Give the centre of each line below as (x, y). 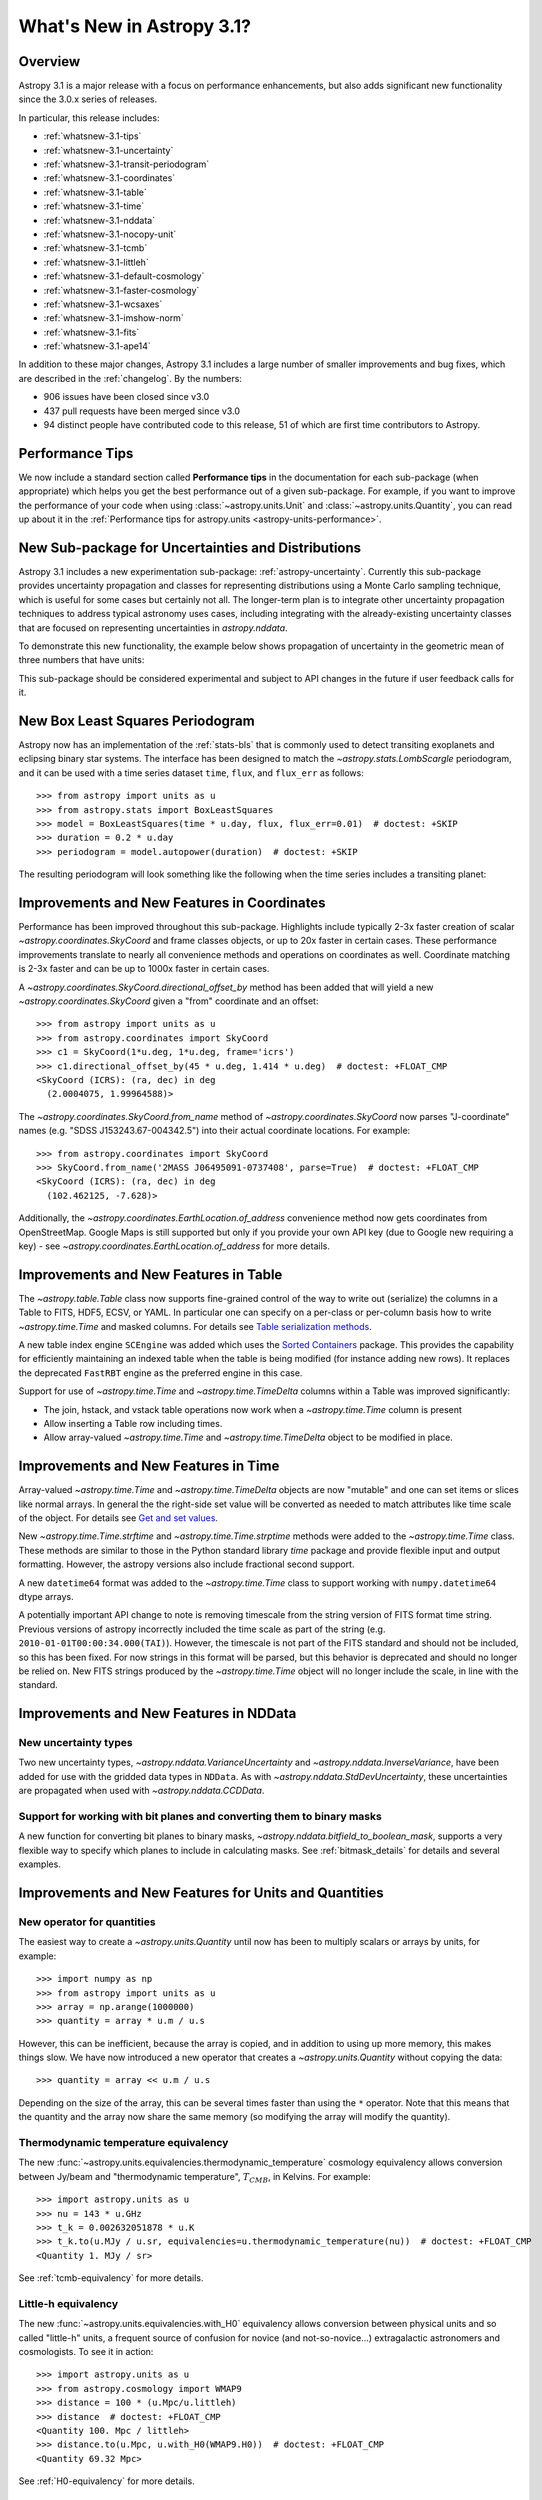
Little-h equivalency (68, 2303)
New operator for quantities (87, 1922)
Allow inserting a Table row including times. (133, 1423)
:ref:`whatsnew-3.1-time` (94, 206)
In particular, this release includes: (89, 117)
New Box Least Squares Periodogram (136, 720)
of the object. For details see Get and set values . (118, 1518)
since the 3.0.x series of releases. (88, 99)
